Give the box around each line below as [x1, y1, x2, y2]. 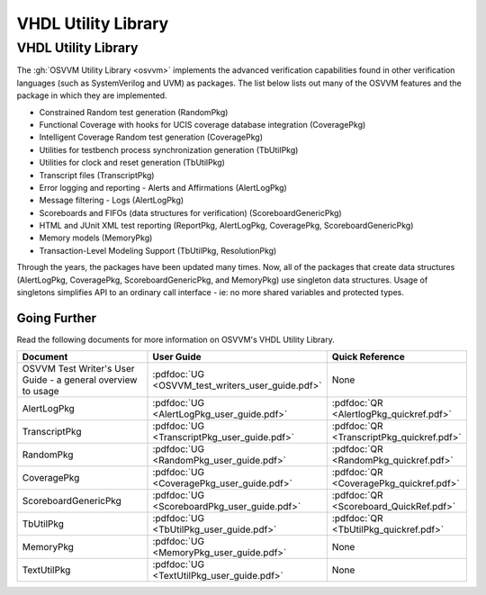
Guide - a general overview [22, 374, 138, 386]
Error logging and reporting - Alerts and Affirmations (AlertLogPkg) [39, 182, 287, 193]
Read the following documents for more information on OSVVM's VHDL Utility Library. [16, 334, 335, 345]
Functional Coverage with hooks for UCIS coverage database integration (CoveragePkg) [39, 119, 366, 130]
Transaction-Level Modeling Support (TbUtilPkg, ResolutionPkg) [39, 245, 277, 256]
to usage [22, 385, 59, 398]
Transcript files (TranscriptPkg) [39, 169, 155, 180]
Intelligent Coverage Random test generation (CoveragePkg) [39, 131, 264, 143]
